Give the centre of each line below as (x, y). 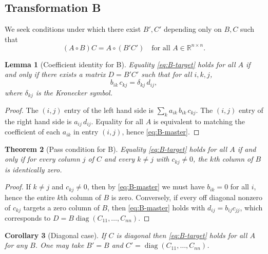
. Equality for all (117, 121)
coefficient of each (33, 132)
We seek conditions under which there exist (73, 29)
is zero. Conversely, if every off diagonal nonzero (187, 197)
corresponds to (28, 217)
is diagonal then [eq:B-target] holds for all (182, 235)
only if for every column (42, 159)
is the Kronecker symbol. (74, 92)
